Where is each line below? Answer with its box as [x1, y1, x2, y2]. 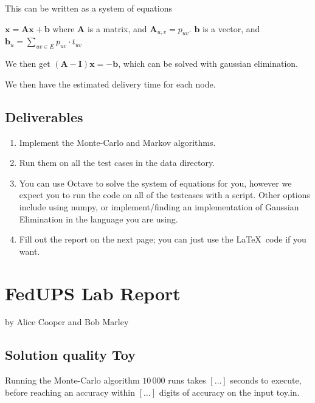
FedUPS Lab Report [5, 280, 181, 305]
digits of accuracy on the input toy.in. [159, 385, 300, 398]
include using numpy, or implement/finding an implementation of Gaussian [19, 200, 299, 213]
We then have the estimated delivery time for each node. [5, 77, 216, 90]
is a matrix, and [87, 22, 147, 35]
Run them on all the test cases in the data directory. [19, 156, 215, 169]
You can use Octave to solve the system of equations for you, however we [19, 176, 292, 189]
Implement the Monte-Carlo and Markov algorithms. [19, 136, 216, 148]
